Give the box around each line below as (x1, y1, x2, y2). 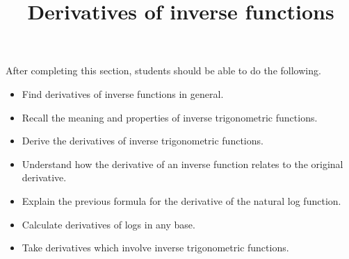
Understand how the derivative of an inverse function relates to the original (22, 156, 343, 171)
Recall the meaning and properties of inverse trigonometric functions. (22, 110, 318, 124)
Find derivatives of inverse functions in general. (22, 86, 224, 101)
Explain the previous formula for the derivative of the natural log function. (22, 193, 341, 208)
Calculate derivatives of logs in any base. (22, 217, 195, 231)
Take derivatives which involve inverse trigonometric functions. (22, 240, 289, 255)
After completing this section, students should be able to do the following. (6, 63, 321, 78)
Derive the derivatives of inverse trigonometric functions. (22, 133, 263, 148)
